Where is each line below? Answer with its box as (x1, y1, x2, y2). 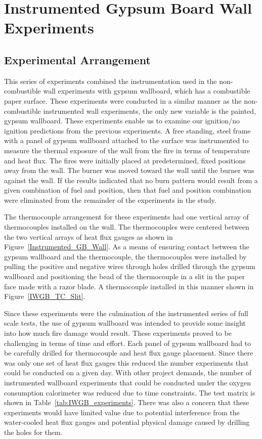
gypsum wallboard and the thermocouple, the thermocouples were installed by (4, 251, 247, 261)
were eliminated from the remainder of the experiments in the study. (4, 194, 216, 205)
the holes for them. (4, 426, 63, 437)
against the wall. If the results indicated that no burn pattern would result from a (4, 174, 258, 185)
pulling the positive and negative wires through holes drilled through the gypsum (4, 261, 255, 272)
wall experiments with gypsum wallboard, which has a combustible (43, 85, 250, 96)
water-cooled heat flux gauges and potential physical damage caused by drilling (4, 417, 250, 427)
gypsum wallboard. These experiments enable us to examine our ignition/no (4, 115, 240, 126)
